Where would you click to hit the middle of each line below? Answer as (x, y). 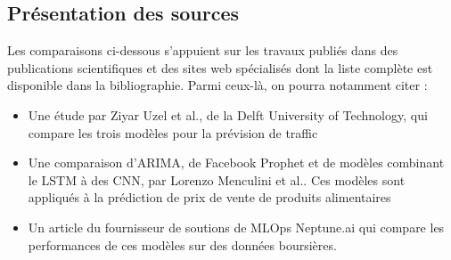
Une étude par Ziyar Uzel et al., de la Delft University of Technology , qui (228, 114)
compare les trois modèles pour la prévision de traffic (173, 132)
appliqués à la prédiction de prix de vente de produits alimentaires (209, 197)
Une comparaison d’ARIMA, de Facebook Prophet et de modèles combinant (236, 162)
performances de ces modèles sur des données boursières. (182, 244)
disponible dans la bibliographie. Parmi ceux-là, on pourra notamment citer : (217, 85)
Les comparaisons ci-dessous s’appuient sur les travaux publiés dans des (203, 50)
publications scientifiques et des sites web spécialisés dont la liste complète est (220, 67)
